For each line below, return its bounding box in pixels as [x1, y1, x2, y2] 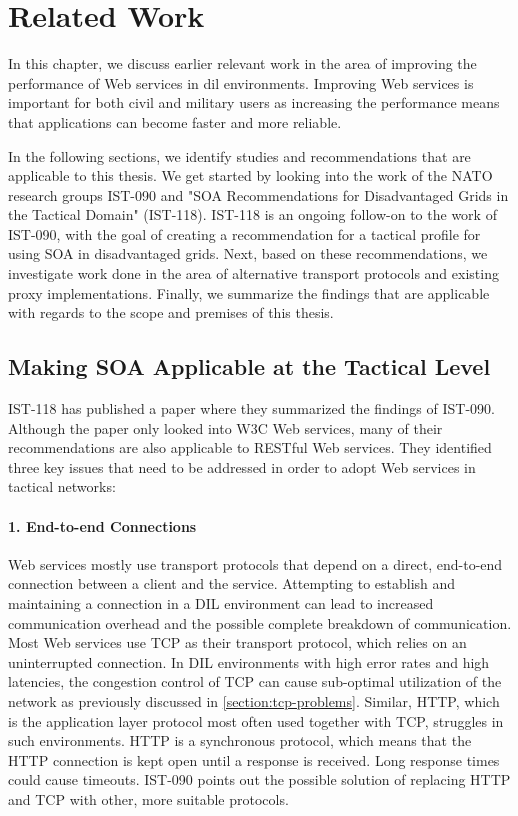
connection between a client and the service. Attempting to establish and [8, 573, 456, 594]
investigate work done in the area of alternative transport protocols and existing [8, 263, 499, 284]
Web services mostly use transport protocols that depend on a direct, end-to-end [8, 553, 503, 574]
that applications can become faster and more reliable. [8, 111, 342, 132]
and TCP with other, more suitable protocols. [8, 788, 289, 809]
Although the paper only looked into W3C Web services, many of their [8, 417, 443, 438]
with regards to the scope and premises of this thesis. [8, 302, 334, 323]
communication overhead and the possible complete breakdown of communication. [8, 612, 512, 633]
